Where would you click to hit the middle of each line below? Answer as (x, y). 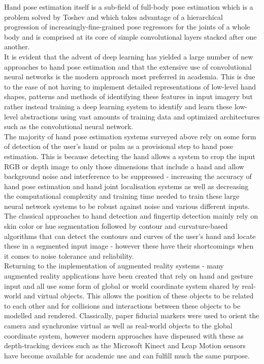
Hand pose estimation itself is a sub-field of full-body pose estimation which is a (129, 7)
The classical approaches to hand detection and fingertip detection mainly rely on (131, 216)
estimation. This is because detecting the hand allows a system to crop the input (130, 156)
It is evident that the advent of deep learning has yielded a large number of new (129, 56)
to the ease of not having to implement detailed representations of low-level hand (130, 86)
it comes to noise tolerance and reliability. (69, 255)
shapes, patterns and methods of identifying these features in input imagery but (128, 96)
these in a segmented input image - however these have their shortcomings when (129, 246)
